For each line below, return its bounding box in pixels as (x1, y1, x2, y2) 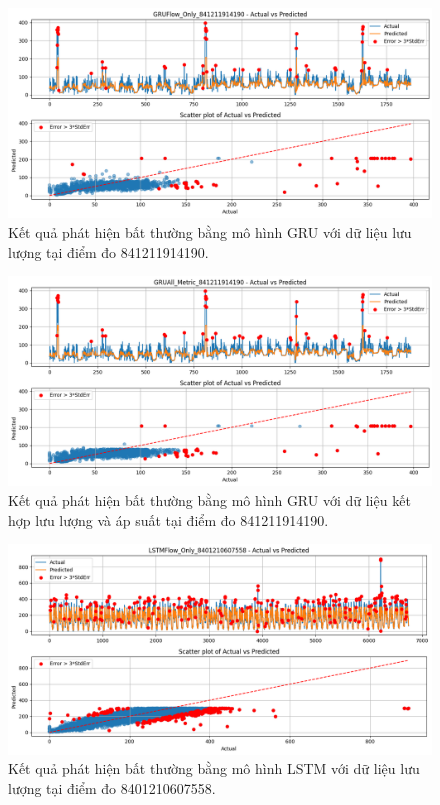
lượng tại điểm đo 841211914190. (8, 241, 209, 262)
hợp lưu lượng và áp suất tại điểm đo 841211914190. (8, 509, 329, 530)
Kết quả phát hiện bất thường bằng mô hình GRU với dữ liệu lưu (8, 221, 412, 242)
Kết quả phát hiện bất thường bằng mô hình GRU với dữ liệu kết (8, 490, 411, 511)
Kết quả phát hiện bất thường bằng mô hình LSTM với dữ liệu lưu (8, 758, 420, 779)
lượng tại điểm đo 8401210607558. (8, 777, 216, 798)
